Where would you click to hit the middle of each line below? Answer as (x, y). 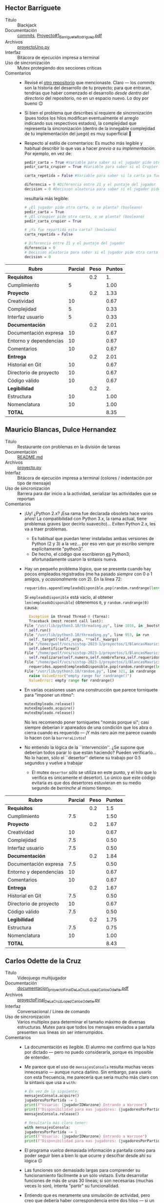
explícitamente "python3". (58, 549)
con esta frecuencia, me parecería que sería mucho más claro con (91, 1077)
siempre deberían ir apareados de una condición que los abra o (88, 727)
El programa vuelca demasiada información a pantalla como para (90, 1150)
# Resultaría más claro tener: (56, 1123)
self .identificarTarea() (54, 648)
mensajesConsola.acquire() (52, 1096)
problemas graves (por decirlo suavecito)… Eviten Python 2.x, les (90, 523)
